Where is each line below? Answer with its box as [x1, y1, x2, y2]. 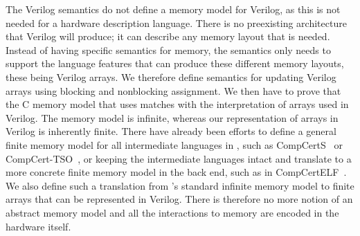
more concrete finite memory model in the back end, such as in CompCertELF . [6, 165, 347, 179]
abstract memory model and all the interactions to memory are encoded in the [6, 205, 339, 219]
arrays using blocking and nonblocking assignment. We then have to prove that [6, 83, 341, 98]
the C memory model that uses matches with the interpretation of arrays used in [6, 97, 349, 111]
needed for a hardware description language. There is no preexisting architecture [6, 15, 347, 30]
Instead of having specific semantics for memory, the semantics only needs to [6, 42, 331, 57]
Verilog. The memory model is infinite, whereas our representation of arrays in [6, 110, 339, 125]
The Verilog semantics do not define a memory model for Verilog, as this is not [6, 2, 341, 16]
